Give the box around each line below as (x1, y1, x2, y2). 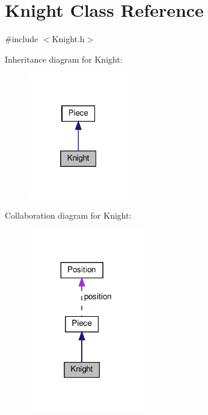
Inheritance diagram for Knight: (5, 52, 123, 65)
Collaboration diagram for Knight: (5, 209, 132, 222)
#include (5, 33, 38, 45)
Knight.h (52, 33, 85, 45)
